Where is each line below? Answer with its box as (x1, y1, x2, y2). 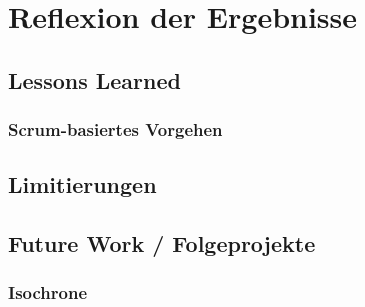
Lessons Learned (8, 64, 181, 95)
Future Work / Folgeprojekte (8, 228, 316, 259)
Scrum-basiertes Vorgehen (8, 117, 223, 142)
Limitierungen (8, 169, 157, 200)
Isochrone (8, 280, 88, 305)
